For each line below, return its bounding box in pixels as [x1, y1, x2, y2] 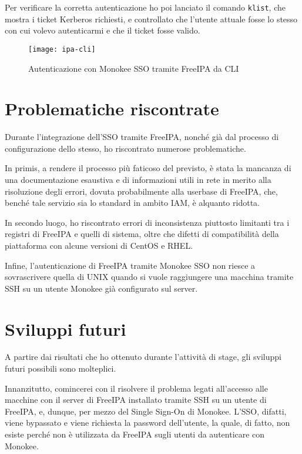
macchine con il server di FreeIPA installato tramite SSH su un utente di [5, 393, 267, 406]
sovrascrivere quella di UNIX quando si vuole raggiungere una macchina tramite [5, 271, 294, 283]
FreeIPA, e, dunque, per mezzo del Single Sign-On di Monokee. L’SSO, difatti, [5, 405, 287, 417]
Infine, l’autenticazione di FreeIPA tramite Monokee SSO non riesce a [5, 259, 256, 271]
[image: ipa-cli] [28, 45, 96, 54]
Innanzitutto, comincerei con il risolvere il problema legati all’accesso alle [5, 382, 268, 394]
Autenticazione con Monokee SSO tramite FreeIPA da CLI [28, 62, 239, 74]
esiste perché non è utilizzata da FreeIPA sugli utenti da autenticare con [5, 428, 265, 440]
